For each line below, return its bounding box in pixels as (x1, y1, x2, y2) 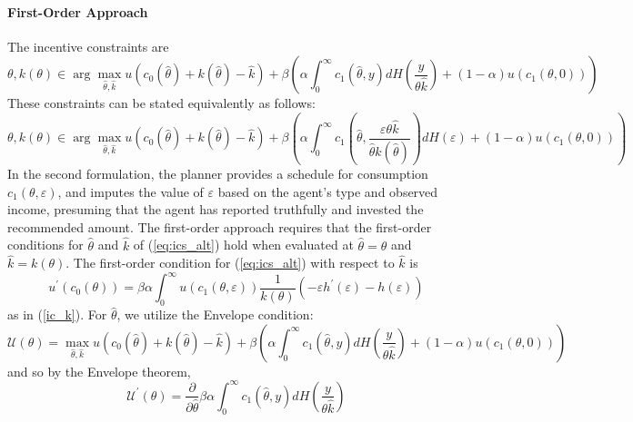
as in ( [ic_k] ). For (7, 305, 107, 324)
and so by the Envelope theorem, (7, 361, 191, 380)
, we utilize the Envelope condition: (116, 305, 314, 324)
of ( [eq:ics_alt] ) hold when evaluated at (133, 235, 354, 254)
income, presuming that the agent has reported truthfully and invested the (7, 200, 424, 219)
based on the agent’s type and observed (217, 182, 438, 201)
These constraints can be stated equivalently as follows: (7, 93, 316, 113)
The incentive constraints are (7, 36, 169, 55)
